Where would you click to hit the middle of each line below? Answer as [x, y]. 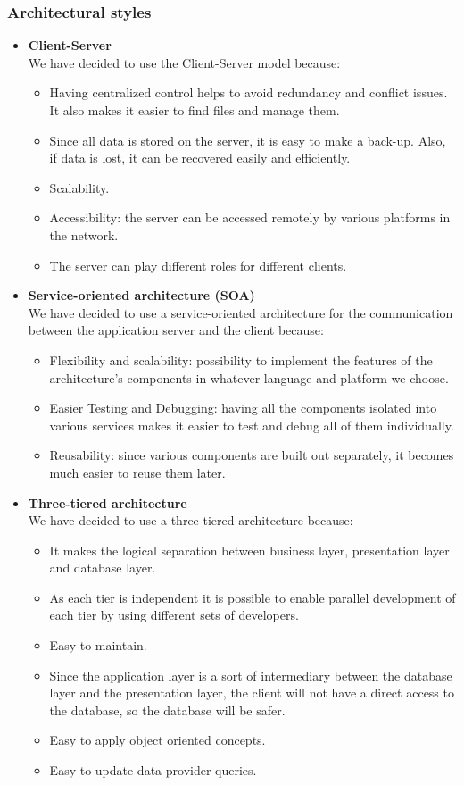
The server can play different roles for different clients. [198, 265]
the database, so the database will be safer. [167, 710]
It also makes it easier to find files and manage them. [195, 110]
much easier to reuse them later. [137, 472]
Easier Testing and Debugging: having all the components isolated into [243, 408]
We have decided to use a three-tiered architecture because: [191, 520]
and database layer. [103, 568]
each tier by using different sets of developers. [174, 615]
